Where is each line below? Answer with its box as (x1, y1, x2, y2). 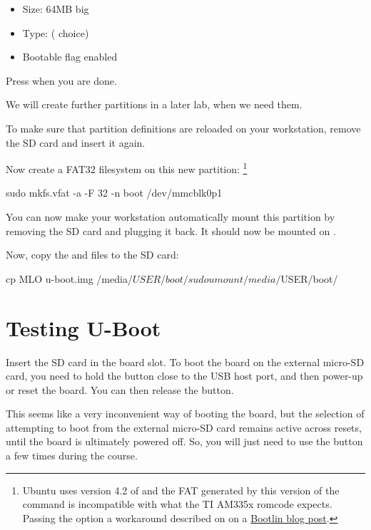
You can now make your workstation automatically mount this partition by (6, 209, 335, 224)
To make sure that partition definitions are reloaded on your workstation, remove (6, 120, 361, 135)
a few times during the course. (6, 448, 138, 463)
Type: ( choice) (22, 25, 89, 40)
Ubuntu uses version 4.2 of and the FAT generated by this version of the (22, 482, 340, 497)
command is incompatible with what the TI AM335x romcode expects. (22, 497, 332, 511)
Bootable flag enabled (22, 49, 118, 64)
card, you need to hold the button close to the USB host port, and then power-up (6, 368, 363, 383)
